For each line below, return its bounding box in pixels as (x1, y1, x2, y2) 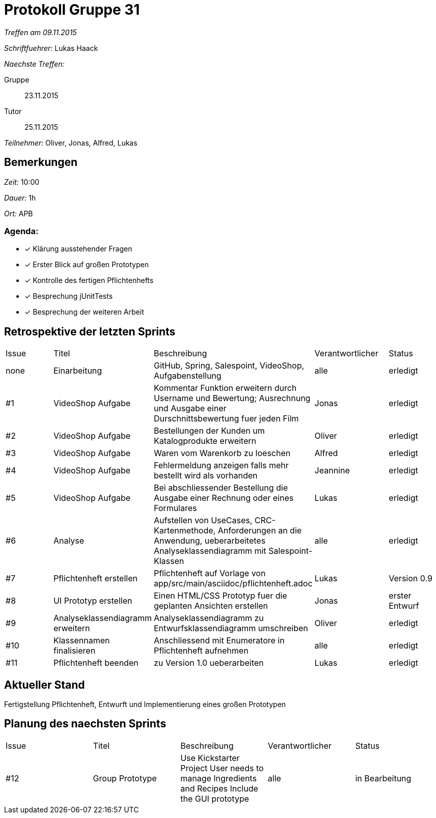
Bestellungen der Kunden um (153, 426, 265, 436)
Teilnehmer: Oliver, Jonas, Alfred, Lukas (4, 138, 138, 147)
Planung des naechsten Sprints (4, 717, 167, 730)
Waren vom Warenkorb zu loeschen (153, 448, 291, 459)
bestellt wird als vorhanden (153, 470, 258, 481)
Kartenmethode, (153, 525, 216, 536)
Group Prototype (93, 773, 157, 783)
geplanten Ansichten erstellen (153, 601, 268, 611)
